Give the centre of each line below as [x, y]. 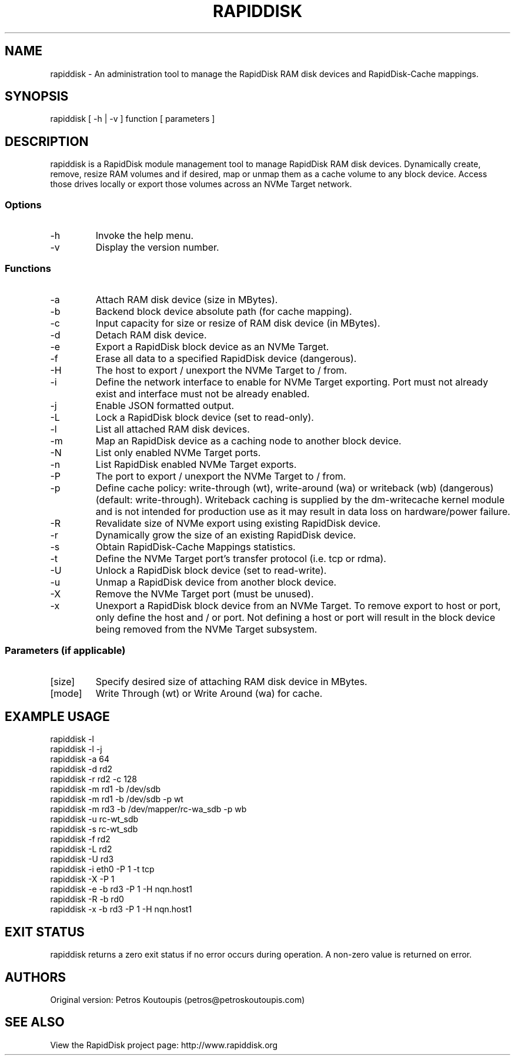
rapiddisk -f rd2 [80, 839]
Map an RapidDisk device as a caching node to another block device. [248, 441]
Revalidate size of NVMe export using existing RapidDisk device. [238, 523]
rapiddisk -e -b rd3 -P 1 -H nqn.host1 [121, 889]
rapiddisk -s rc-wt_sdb [94, 829]
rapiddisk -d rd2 [81, 769]
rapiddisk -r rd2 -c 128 [94, 779]
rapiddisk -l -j [76, 749]
